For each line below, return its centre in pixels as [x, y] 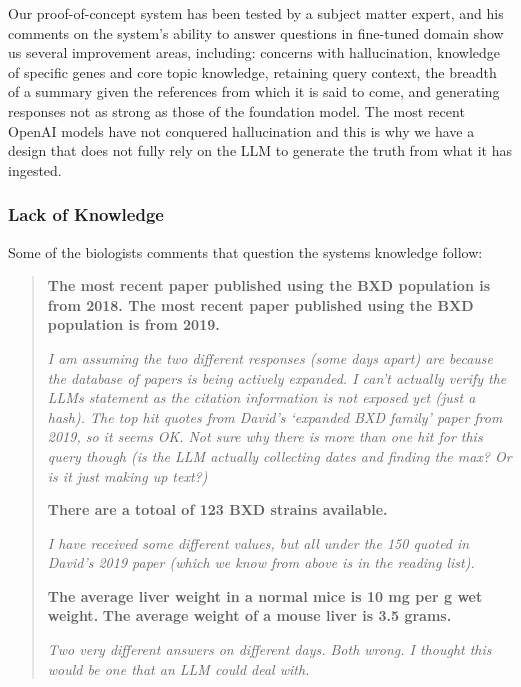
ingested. [35, 169]
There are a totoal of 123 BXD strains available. [217, 509]
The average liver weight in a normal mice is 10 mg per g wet [265, 595]
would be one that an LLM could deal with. [178, 668]
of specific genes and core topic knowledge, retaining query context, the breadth [252, 71]
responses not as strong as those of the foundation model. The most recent [236, 110]
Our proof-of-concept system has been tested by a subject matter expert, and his [256, 13]
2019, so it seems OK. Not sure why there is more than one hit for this [265, 436]
